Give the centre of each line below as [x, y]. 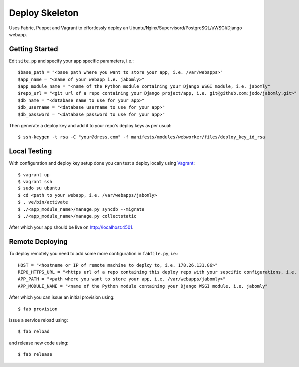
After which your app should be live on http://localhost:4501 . [71, 227]
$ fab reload [34, 331]
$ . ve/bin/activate [43, 202]
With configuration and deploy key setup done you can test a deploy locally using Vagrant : [102, 163]
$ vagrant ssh [35, 182]
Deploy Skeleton [44, 13]
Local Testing [31, 151]
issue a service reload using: [39, 320]
